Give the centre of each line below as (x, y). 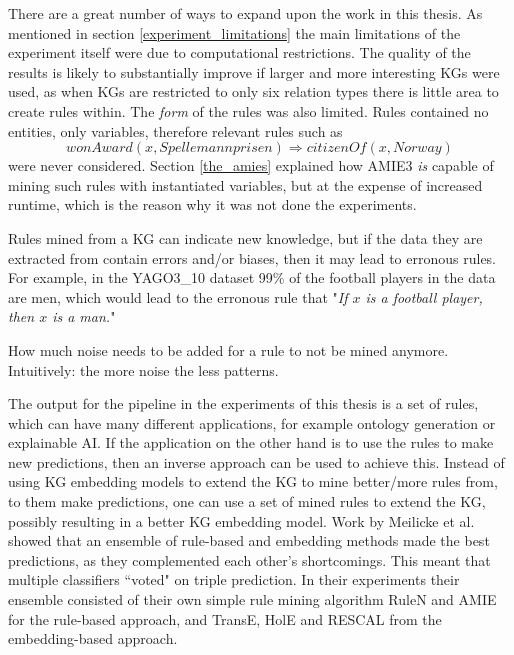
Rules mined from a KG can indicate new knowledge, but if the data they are (245, 237)
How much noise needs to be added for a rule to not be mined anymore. (228, 349)
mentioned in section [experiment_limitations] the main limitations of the (234, 32)
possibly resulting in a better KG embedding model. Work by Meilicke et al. (241, 520)
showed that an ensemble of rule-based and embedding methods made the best (249, 540)
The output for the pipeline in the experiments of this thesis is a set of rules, (243, 403)
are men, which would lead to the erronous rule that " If (178, 296)
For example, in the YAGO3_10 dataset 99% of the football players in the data (252, 277)
